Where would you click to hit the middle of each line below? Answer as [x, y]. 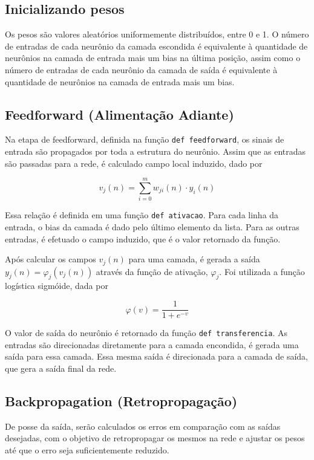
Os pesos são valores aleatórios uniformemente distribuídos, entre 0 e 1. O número [157, 34]
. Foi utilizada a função [262, 271]
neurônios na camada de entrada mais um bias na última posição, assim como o [153, 58]
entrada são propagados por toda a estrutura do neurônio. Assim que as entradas [155, 151]
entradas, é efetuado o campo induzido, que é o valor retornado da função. [143, 238]
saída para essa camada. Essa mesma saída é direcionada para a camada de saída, [156, 356]
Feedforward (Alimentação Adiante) [119, 114]
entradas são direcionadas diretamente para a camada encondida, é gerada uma [152, 344]
